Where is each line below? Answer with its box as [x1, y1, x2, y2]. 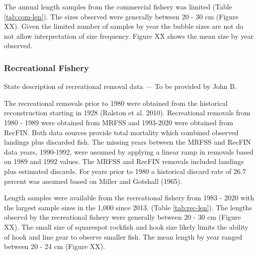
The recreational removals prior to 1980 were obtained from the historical [4, 97, 228, 108]
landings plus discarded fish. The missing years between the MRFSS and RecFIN [4, 137, 251, 147]
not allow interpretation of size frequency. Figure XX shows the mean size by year [4, 30, 254, 41]
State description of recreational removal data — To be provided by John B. [4, 81, 237, 91]
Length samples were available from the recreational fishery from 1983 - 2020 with [4, 192, 255, 203]
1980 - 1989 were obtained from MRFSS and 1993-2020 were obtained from [4, 117, 233, 127]
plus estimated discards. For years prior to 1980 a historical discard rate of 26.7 [4, 166, 246, 176]
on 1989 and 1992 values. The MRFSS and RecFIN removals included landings [4, 156, 244, 167]
